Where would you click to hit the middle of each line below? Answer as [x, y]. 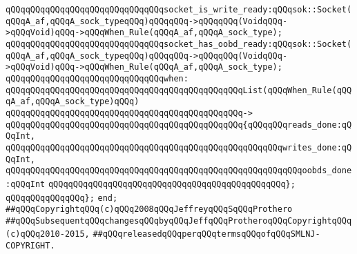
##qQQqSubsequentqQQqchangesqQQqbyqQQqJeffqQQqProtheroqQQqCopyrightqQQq [179, 221]
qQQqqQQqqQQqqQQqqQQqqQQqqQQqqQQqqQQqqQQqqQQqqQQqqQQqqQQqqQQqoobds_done [179, 171]
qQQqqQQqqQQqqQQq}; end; [62, 198]
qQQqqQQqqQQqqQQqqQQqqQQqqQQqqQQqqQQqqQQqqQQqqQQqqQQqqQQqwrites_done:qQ [179, 147]
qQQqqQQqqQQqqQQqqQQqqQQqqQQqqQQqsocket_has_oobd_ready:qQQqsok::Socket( [179, 44]
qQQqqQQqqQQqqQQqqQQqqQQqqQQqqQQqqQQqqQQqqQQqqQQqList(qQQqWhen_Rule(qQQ [179, 90]
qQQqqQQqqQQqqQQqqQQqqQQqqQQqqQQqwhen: [97, 78]
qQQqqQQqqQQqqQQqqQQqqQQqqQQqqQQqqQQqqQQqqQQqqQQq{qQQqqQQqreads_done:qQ [179, 125]
